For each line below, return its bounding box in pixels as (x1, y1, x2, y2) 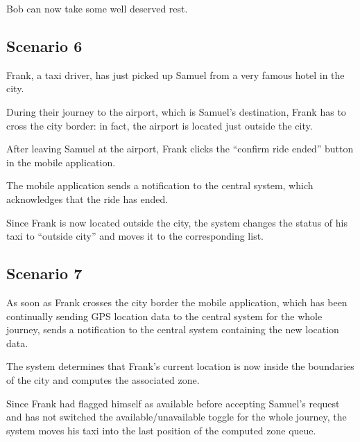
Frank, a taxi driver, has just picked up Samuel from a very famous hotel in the (6, 67, 345, 82)
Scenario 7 (6, 263, 83, 284)
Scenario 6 (6, 35, 83, 56)
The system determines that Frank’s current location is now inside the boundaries (6, 359, 354, 373)
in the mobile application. (6, 154, 116, 169)
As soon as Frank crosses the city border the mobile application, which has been (6, 294, 348, 309)
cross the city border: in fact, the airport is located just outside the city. (6, 118, 313, 132)
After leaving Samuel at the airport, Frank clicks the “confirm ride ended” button (6, 141, 354, 156)
